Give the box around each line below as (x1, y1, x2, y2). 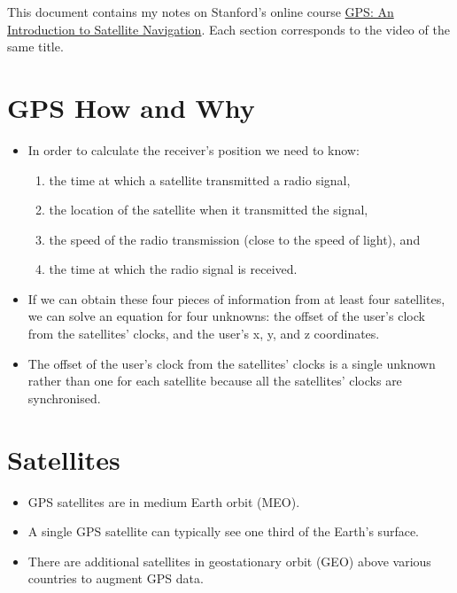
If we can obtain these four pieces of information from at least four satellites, (27, 289, 445, 308)
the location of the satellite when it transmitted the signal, (49, 200, 368, 219)
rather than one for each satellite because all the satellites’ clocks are (27, 371, 402, 390)
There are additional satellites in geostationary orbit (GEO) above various (27, 551, 431, 570)
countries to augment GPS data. (27, 569, 204, 588)
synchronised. (27, 388, 101, 407)
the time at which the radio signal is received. (49, 260, 298, 278)
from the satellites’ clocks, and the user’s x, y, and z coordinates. (27, 324, 380, 343)
